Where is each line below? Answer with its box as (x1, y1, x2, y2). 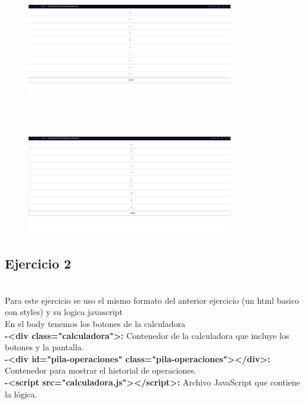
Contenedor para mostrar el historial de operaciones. (5, 364, 197, 377)
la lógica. (5, 387, 38, 400)
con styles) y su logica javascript (5, 306, 123, 318)
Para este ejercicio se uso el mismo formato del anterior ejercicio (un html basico (5, 294, 299, 306)
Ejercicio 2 (5, 254, 71, 273)
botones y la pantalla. (5, 341, 84, 353)
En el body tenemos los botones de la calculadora (5, 317, 186, 330)
